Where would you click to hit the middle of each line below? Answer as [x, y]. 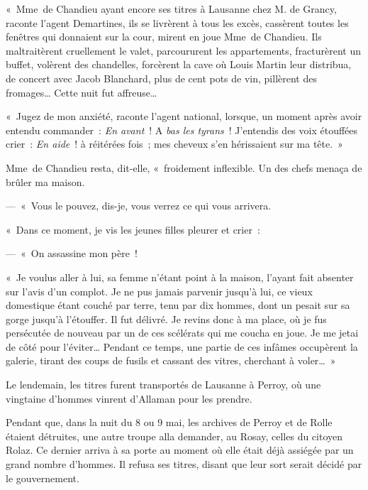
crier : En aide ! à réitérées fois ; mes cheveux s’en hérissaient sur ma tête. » [174, 144]
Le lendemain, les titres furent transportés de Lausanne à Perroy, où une [163, 385]
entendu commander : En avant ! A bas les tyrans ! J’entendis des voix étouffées [182, 130]
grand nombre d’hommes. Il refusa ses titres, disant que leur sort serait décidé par [184, 464]
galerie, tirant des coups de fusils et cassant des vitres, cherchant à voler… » [171, 360]
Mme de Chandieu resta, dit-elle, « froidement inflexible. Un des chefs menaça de [184, 167]
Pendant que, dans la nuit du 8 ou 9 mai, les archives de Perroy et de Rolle [169, 422]
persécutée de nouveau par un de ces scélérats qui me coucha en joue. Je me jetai [182, 333]
